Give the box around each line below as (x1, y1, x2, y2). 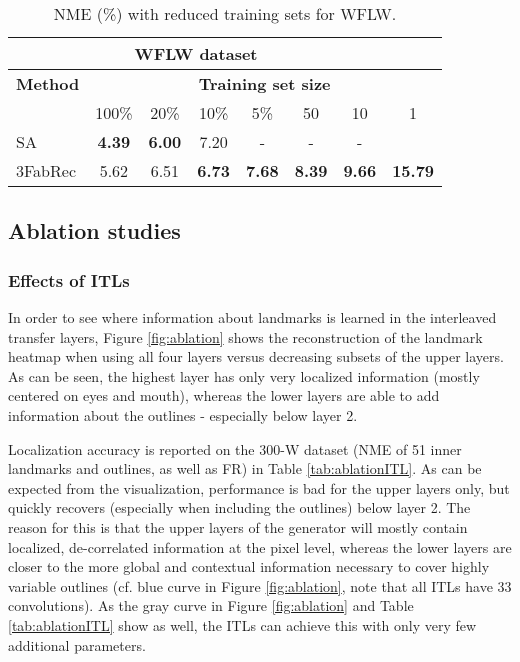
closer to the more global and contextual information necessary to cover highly (8, 556, 490, 577)
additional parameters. (8, 634, 146, 655)
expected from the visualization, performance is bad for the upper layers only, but (8, 477, 510, 498)
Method (16, 72, 80, 95)
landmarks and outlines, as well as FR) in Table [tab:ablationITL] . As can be (8, 458, 482, 479)
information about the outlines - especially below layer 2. (8, 404, 358, 425)
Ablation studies (8, 215, 181, 246)
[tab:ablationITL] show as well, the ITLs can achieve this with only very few (8, 614, 477, 635)
